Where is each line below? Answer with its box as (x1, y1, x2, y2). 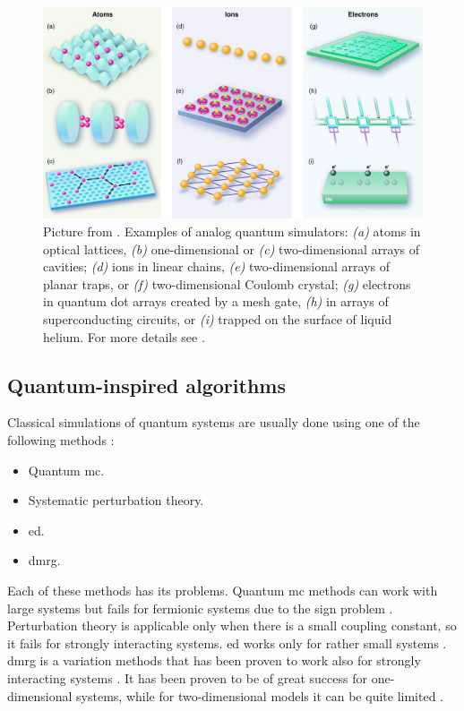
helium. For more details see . (43, 327, 205, 346)
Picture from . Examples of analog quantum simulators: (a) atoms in (43, 222, 421, 241)
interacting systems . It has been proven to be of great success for (7, 668, 367, 687)
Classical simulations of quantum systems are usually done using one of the (7, 413, 420, 432)
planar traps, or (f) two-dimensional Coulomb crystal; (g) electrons (43, 274, 411, 293)
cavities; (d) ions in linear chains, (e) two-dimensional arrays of (43, 257, 391, 276)
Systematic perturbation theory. (28, 491, 204, 510)
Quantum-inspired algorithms (7, 371, 286, 398)
